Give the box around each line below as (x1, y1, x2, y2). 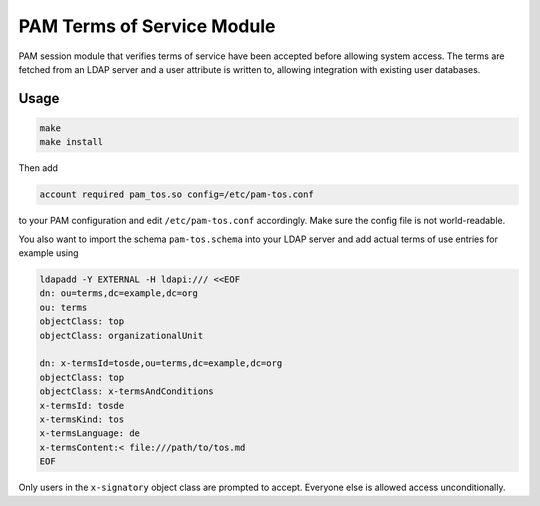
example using (18, 247, 79, 259)
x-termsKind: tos (39, 413, 125, 425)
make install (39, 136, 104, 148)
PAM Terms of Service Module (18, 15, 276, 37)
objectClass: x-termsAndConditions (39, 386, 214, 397)
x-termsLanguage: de (39, 428, 140, 439)
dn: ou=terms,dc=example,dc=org (39, 288, 199, 299)
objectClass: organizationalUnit (39, 330, 204, 341)
